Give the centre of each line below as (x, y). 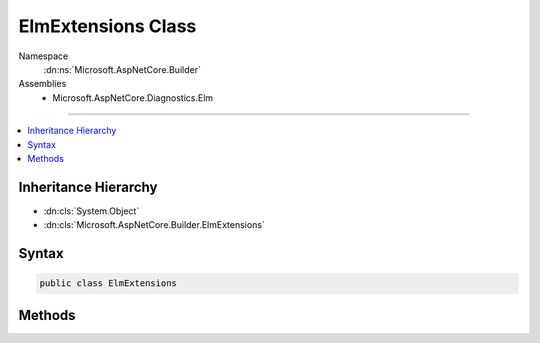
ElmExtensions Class (107, 26)
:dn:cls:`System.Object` (91, 211)
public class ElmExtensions (108, 283)
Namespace (43, 56)
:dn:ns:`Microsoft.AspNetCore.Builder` (122, 69)
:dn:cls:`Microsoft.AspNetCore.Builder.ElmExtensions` (154, 225)
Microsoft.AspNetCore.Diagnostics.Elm (133, 97)
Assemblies (42, 84)
